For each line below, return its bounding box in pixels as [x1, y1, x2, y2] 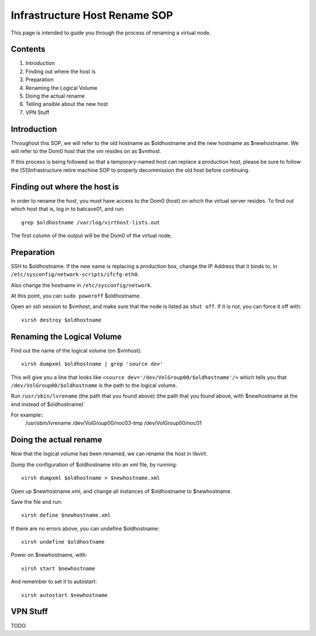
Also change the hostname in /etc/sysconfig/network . [11, 281, 152, 289]
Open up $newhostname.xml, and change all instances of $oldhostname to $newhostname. [11, 488, 232, 495]
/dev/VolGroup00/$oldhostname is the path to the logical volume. [11, 382, 177, 389]
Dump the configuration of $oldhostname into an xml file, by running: [11, 461, 178, 468]
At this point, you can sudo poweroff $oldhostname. [11, 292, 142, 299]
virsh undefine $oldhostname [21, 538, 105, 545]
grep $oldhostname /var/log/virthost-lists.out [21, 219, 160, 226]
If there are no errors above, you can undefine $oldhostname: [11, 525, 160, 532]
